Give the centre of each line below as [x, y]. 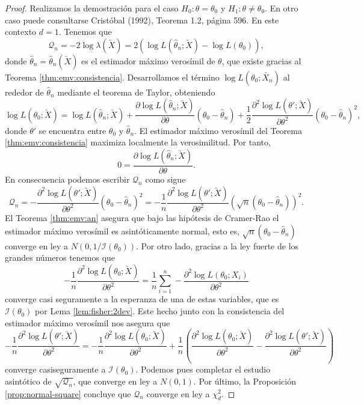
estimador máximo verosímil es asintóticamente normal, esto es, [122, 230]
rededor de [24, 92]
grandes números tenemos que [60, 257]
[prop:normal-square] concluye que [68, 393]
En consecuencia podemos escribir [67, 179]
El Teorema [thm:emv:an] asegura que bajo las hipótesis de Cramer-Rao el [142, 217]
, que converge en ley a [115, 381]
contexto [21, 32]
